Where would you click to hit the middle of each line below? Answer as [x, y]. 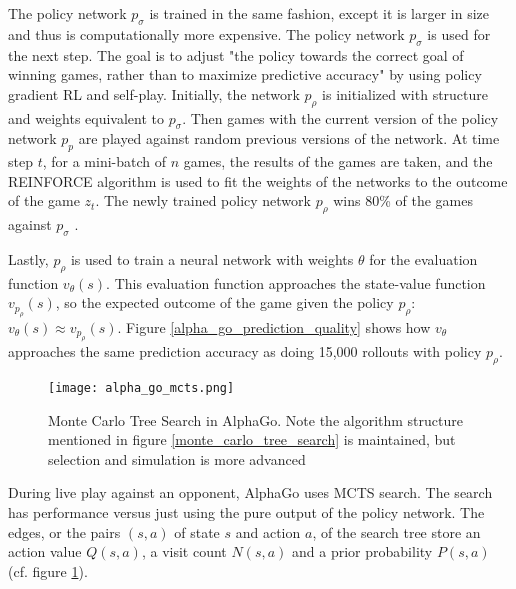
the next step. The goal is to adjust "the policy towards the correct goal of [236, 54]
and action [268, 531]
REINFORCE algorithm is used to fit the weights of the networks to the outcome [258, 180]
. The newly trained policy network [203, 200]
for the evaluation [423, 258]
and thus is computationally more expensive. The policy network [206, 33]
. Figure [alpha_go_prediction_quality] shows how [274, 326]
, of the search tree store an [396, 531]
